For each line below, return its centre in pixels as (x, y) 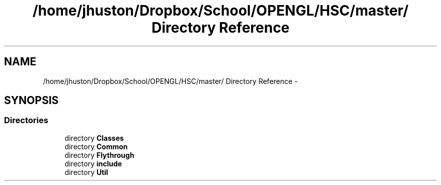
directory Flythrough (99, 155)
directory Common (96, 146)
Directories (26, 120)
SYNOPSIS (31, 101)
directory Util (86, 172)
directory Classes (94, 138)
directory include (93, 163)
